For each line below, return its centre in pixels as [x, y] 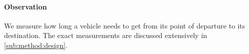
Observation [26, 6]
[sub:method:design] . [36, 45]
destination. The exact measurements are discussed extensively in [106, 35]
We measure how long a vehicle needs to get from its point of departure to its [125, 25]
